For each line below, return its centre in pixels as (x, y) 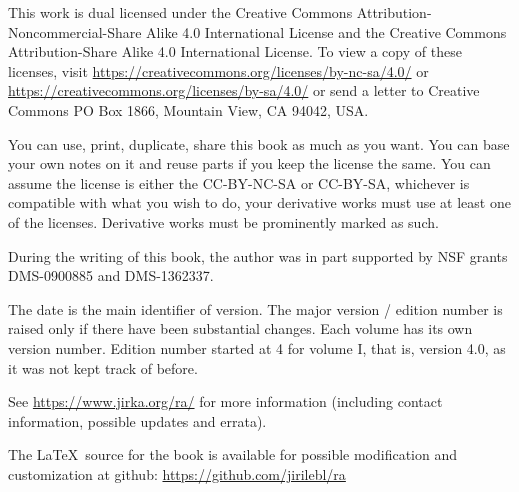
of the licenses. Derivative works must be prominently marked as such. (223, 221)
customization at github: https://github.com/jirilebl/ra (177, 473)
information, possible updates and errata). (137, 420)
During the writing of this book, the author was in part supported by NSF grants (258, 255)
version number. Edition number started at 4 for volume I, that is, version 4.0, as (257, 347)
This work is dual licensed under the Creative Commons (180, 12)
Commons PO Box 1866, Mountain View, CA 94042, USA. (188, 109)
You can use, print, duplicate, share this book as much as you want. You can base (259, 143)
